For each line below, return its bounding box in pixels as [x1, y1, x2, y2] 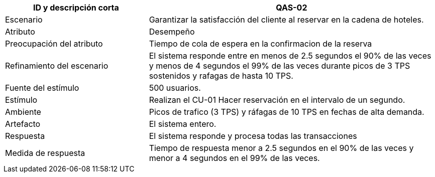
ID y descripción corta [33, 3, 119, 13]
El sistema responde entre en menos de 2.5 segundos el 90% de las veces [149, 51, 431, 61]
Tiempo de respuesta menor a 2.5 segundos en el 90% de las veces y [149, 143, 414, 153]
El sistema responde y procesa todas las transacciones [149, 131, 357, 141]
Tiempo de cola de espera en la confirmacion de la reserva [149, 39, 372, 49]
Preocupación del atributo [5, 39, 103, 49]
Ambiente [5, 107, 41, 117]
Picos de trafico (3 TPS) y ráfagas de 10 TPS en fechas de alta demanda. [149, 107, 424, 117]
